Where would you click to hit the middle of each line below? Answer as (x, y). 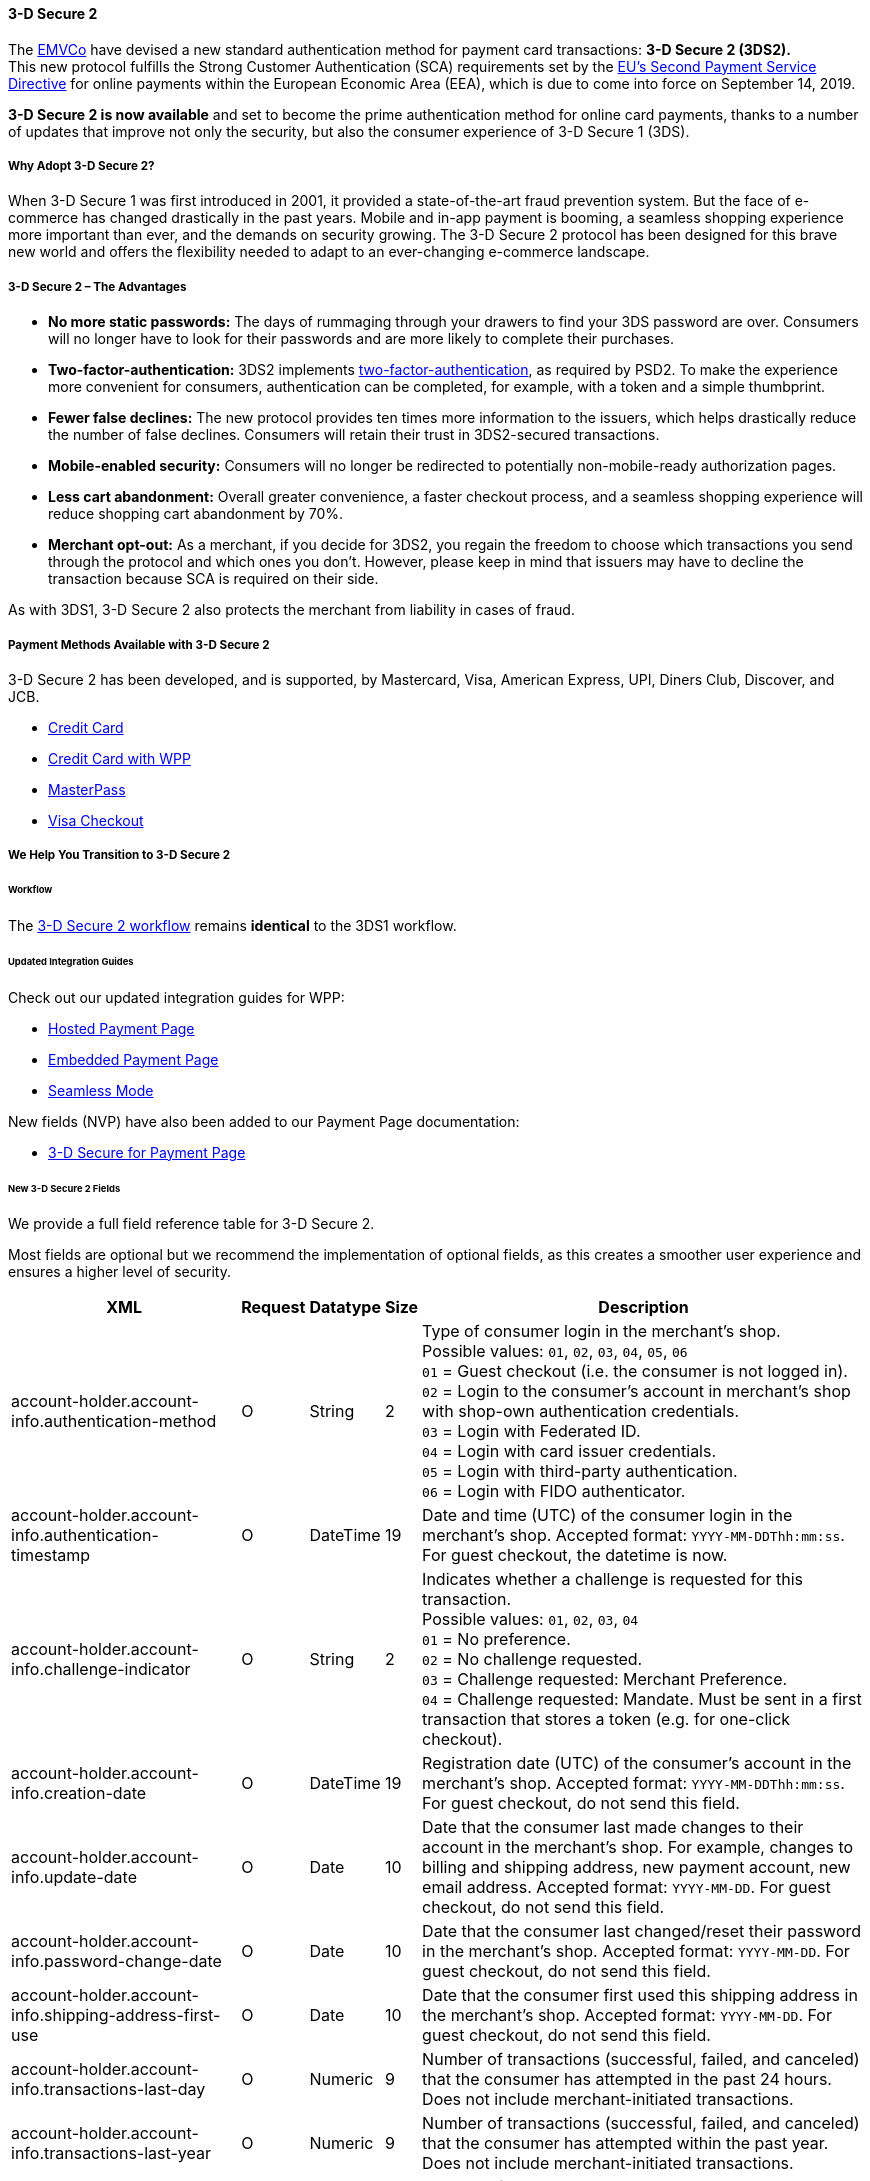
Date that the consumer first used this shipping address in (640, 1995)
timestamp (51, 1555)
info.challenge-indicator (101, 1669)
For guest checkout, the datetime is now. (575, 1555)
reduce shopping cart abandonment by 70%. (196, 514)
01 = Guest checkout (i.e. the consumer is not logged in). (635, 1371)
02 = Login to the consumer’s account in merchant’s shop (636, 1391)
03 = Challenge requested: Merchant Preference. (605, 1679)
